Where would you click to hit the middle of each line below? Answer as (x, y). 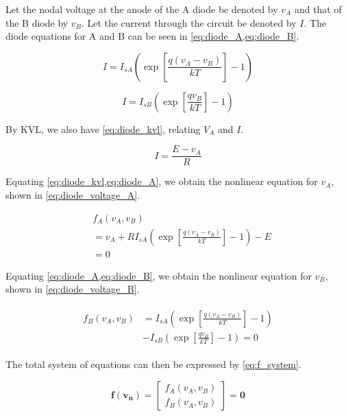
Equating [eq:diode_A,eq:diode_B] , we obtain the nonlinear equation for (159, 275)
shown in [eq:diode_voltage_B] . (73, 289)
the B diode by (37, 22)
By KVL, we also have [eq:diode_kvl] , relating (103, 129)
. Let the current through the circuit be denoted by (189, 22)
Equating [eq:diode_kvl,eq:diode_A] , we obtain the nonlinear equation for (162, 181)
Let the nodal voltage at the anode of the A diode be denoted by (142, 9)
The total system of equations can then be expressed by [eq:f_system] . (153, 364)
